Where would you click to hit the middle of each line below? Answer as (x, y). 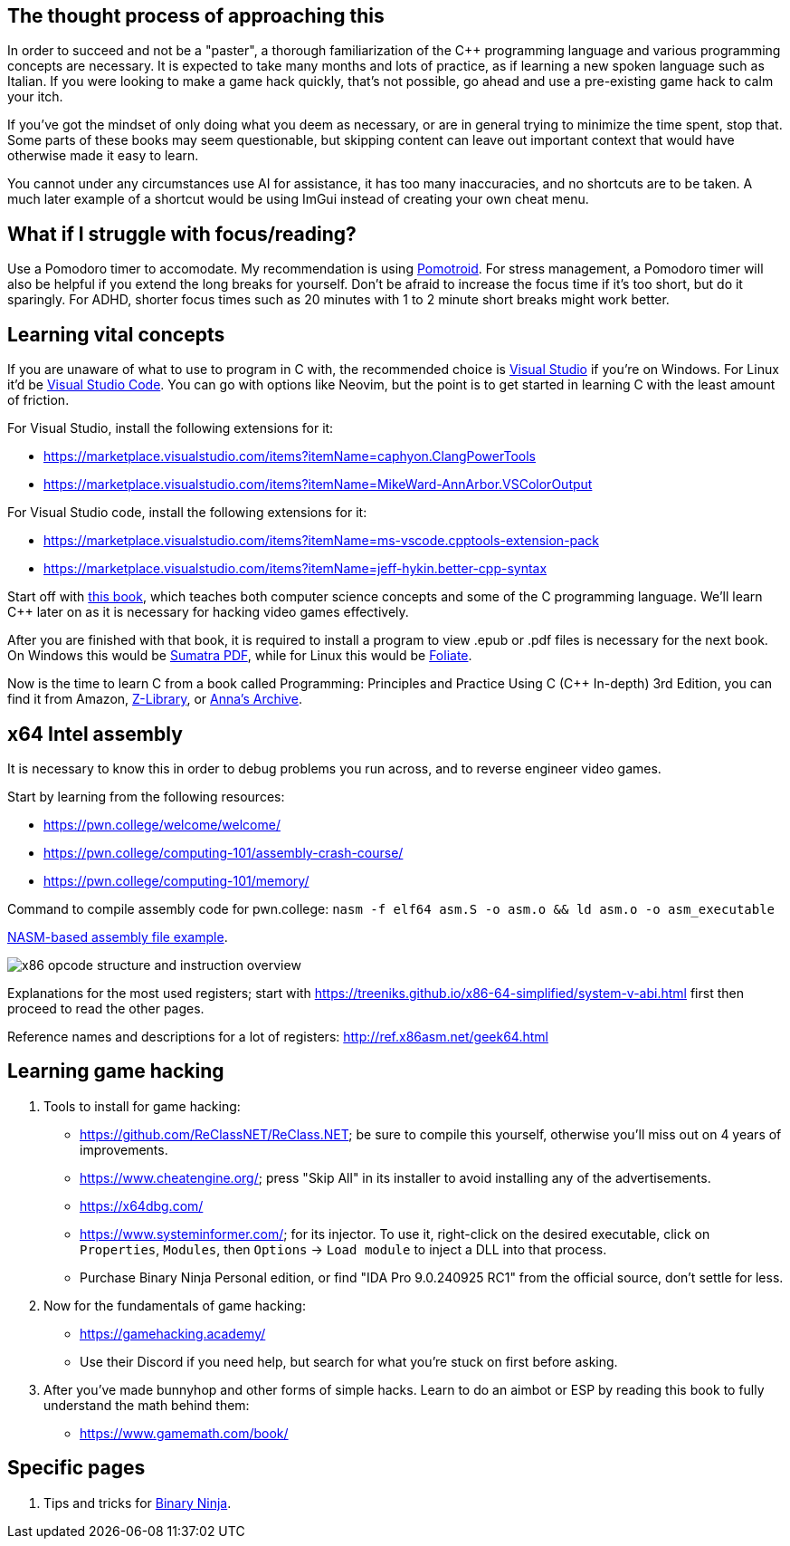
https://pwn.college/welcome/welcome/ (162, 824)
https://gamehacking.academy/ (173, 1333)
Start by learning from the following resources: (146, 796)
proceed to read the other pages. (106, 1008)
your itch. (35, 97)
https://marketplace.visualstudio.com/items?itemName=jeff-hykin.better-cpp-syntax (295, 569)
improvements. (124, 1149)
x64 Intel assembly (95, 734)
